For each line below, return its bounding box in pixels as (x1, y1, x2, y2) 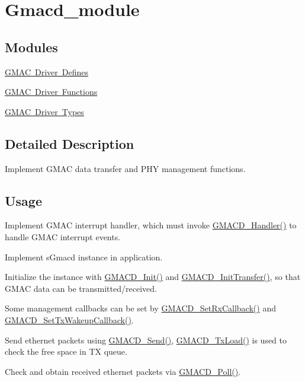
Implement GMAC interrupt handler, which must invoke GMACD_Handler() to (5, 219, 297, 231)
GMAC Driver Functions (5, 85, 98, 98)
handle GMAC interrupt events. (5, 230, 121, 243)
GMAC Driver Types (5, 105, 84, 117)
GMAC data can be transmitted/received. (5, 282, 157, 294)
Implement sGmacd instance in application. (5, 250, 163, 263)
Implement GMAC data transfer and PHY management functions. (5, 162, 246, 174)
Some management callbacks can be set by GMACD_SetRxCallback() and (5, 302, 276, 314)
